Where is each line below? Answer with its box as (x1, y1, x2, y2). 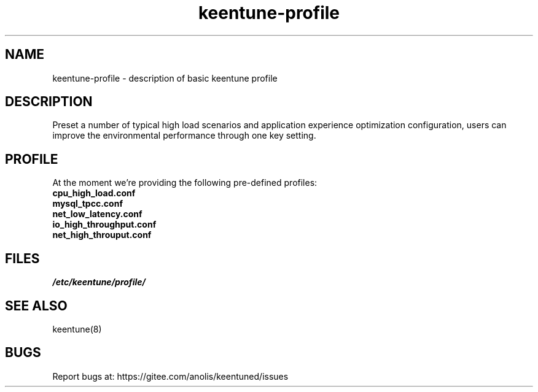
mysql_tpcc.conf (52, 198, 123, 209)
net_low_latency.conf (52, 209, 142, 220)
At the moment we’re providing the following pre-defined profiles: (52, 177, 318, 188)
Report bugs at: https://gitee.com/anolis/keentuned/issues (52, 371, 289, 382)
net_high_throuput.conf (52, 229, 152, 240)
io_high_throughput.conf (52, 219, 157, 230)
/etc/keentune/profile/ (52, 277, 146, 288)
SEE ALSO (5, 298, 68, 313)
